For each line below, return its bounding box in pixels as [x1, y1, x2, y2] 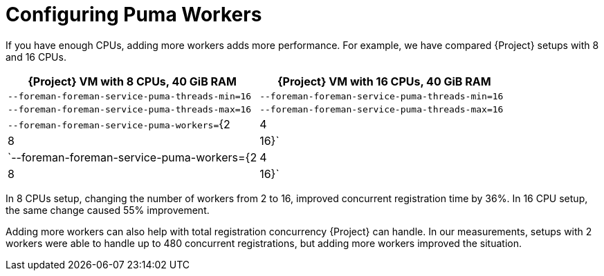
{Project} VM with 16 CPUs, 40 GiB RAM [277, 74, 491, 88]
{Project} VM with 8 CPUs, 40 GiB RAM [28, 74, 237, 88]
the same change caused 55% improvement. [6, 204, 210, 216]
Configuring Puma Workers [6, 3, 262, 26]
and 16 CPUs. [6, 50, 66, 63]
